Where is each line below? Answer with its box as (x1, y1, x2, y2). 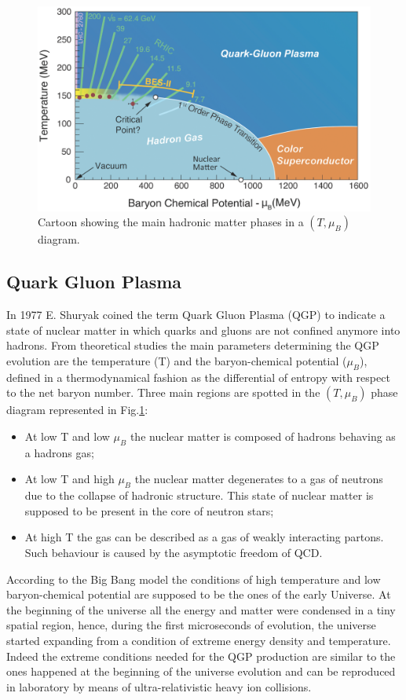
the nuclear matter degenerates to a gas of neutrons (134, 471, 383, 487)
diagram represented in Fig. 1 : (6, 401, 148, 418)
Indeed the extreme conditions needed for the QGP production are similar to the (6, 647, 396, 664)
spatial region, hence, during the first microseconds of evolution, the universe (6, 617, 376, 633)
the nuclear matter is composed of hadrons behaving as (130, 428, 396, 445)
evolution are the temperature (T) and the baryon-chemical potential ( (6, 353, 347, 369)
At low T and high (24, 471, 115, 487)
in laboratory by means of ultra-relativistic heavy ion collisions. (6, 678, 312, 695)
